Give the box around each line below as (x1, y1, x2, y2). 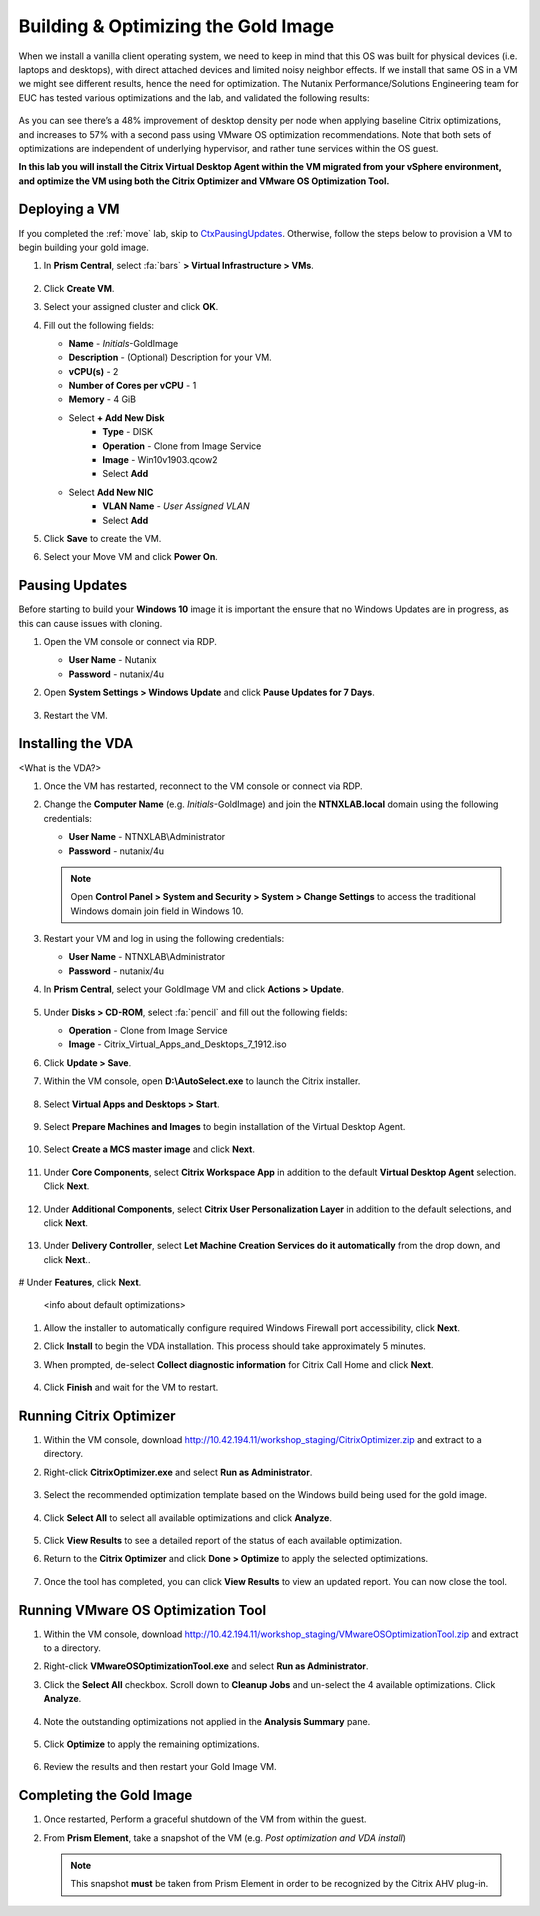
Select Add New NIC (68, 486, 154, 498)
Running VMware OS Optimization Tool (18, 1601, 267, 1619)
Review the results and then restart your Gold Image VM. (43, 1761, 277, 1773)
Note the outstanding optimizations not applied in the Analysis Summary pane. (43, 1715, 371, 1727)
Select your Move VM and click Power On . (43, 551, 219, 563)
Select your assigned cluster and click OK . (43, 301, 219, 313)
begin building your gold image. (18, 241, 149, 253)
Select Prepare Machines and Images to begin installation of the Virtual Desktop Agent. (43, 1120, 406, 1132)
